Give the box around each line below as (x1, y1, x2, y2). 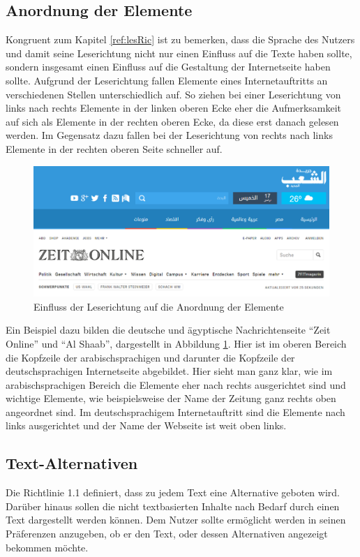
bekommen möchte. (6, 540, 89, 554)
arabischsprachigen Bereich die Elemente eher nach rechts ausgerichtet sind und (6, 377, 346, 392)
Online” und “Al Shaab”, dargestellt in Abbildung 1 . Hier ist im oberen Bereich (6, 336, 347, 350)
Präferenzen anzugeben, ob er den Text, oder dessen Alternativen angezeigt (6, 526, 328, 541)
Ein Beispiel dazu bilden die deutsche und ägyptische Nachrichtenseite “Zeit (6, 322, 331, 337)
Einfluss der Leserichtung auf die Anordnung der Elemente (33, 299, 284, 313)
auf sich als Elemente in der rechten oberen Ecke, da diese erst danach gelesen (6, 114, 339, 128)
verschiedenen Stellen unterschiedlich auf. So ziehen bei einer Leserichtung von (6, 87, 341, 101)
